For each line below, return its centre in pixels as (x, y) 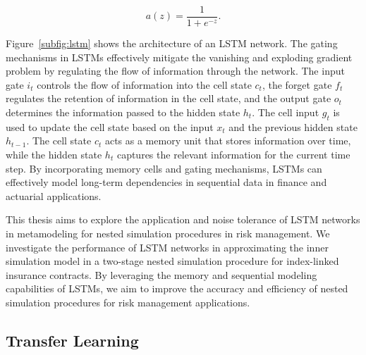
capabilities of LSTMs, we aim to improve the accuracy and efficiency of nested (177, 288)
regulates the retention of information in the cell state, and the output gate (169, 98)
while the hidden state (54, 155)
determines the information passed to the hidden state (123, 112)
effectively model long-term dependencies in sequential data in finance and (166, 182)
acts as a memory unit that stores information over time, (228, 141)
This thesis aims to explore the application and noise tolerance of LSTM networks (183, 219)
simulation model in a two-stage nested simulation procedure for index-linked (172, 261)
